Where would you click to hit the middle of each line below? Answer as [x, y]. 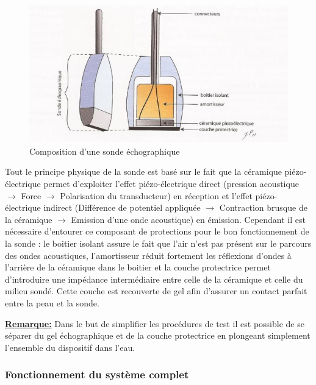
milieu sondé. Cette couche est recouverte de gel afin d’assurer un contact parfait [156, 291]
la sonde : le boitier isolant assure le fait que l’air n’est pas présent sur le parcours [158, 243]
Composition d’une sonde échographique [105, 151]
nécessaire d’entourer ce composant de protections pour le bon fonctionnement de [157, 231]
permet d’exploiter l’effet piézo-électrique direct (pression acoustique [171, 184]
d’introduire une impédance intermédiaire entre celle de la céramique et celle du [154, 279]
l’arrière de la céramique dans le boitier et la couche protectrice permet [138, 267]
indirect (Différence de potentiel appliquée [122, 207]
